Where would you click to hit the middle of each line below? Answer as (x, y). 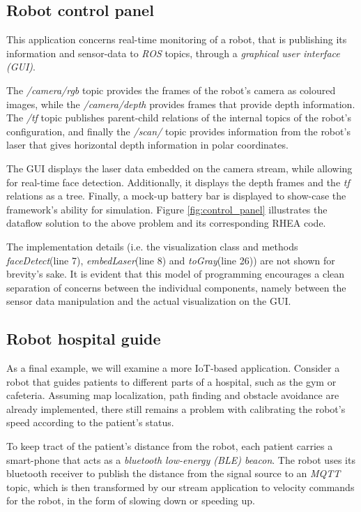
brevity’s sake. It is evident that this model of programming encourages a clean (176, 274)
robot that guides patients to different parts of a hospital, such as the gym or (171, 381)
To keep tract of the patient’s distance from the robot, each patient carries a (170, 446)
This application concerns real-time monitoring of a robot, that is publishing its (177, 39)
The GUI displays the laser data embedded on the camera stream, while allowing (179, 168)
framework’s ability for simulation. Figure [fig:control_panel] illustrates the (167, 209)
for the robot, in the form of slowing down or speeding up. (131, 500)
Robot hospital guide (84, 339)
